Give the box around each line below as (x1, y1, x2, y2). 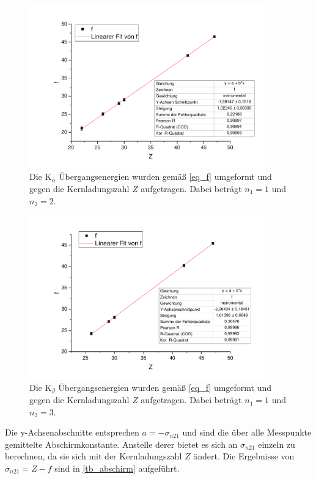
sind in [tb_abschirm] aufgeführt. (54, 462, 180, 475)
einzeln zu (258, 437, 295, 450)
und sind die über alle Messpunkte (182, 426, 312, 439)
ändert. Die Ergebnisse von (193, 450, 295, 462)
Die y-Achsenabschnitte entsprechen (5, 426, 139, 439)
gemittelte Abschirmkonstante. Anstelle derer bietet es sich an (5, 437, 238, 450)
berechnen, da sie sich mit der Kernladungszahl (5, 450, 182, 462)
